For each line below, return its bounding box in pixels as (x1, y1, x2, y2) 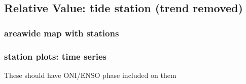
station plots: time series (4, 50, 107, 62)
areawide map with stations (4, 26, 119, 39)
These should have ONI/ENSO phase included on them (4, 69, 177, 80)
